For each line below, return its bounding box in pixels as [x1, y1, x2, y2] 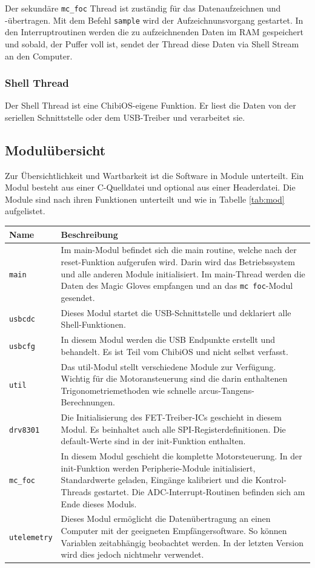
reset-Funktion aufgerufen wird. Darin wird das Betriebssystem [61, 255, 295, 268]
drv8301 [9, 425, 40, 434]
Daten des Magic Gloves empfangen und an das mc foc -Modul [61, 279, 293, 292]
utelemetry [9, 533, 53, 542]
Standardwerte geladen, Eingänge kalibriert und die [61, 473, 253, 486]
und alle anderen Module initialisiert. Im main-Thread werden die [61, 267, 305, 280]
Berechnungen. [61, 396, 115, 408]
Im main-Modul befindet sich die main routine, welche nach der [61, 243, 297, 256]
